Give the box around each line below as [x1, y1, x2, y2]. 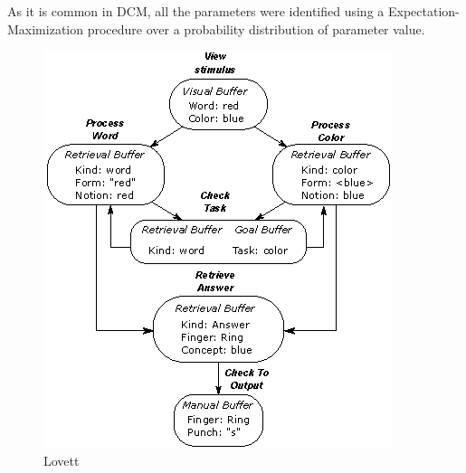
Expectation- [387, 2, 460, 20]
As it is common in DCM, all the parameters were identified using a [7, 2, 385, 20]
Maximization [7, 19, 84, 38]
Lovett [43, 450, 80, 469]
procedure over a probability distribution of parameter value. [87, 19, 425, 38]
